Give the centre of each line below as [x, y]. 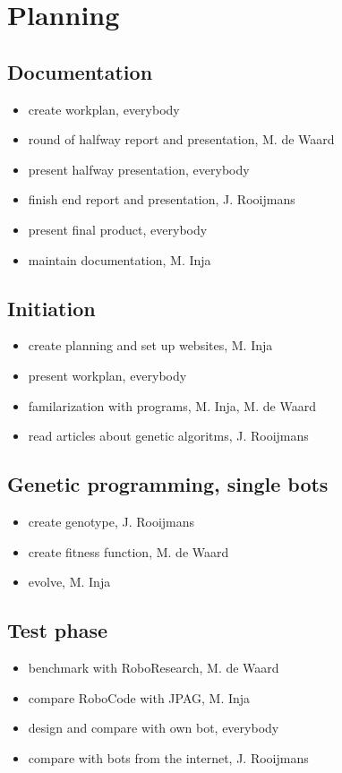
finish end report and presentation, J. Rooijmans [162, 199]
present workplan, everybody [107, 375]
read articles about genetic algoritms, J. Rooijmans [168, 436]
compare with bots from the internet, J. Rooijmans [168, 757]
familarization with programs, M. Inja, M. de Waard [172, 405]
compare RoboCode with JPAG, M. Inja [139, 697]
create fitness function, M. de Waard [128, 551]
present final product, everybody [118, 229]
